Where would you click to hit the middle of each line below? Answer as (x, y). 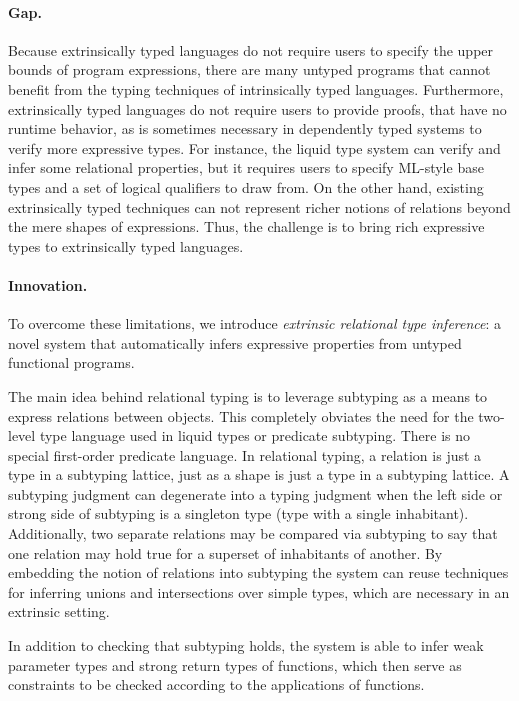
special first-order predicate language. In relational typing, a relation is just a (245, 454)
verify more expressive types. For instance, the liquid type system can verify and (254, 147)
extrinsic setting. (59, 611)
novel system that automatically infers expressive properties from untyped (235, 342)
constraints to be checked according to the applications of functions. (216, 684)
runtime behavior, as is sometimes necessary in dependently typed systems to (245, 128)
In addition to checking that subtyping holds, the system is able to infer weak (246, 645)
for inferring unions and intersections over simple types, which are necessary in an (259, 591)
